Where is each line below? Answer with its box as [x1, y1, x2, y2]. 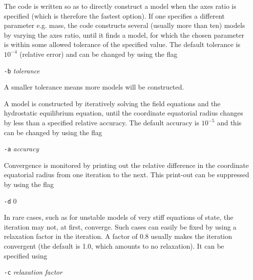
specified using [4, 250, 47, 260]
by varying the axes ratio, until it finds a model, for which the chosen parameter [4, 29, 244, 40]
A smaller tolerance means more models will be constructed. [4, 82, 184, 92]
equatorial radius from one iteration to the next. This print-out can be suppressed [4, 169, 249, 180]
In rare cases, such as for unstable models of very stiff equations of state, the [4, 212, 233, 222]
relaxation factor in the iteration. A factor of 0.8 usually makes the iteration [4, 231, 232, 241]
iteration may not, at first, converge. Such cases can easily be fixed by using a [4, 221, 237, 232]
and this [217, 117, 242, 127]
